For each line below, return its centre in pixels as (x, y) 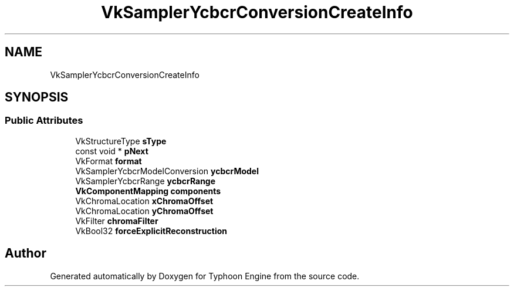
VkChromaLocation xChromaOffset (144, 201)
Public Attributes (44, 121)
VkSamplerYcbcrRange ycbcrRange (146, 181)
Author (26, 253)
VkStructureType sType (121, 141)
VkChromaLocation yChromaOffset (144, 211)
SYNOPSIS (37, 97)
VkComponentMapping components (148, 191)
